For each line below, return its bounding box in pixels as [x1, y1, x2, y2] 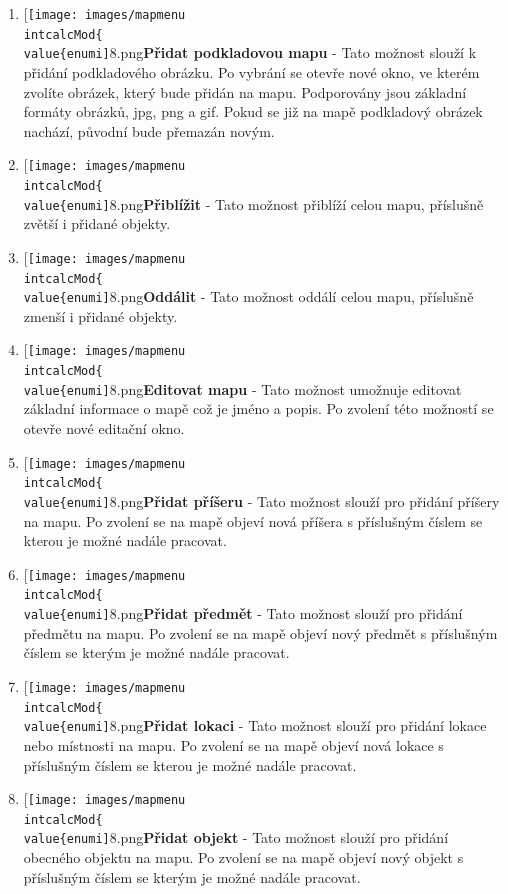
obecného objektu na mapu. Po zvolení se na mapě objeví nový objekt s [23, 847, 464, 868]
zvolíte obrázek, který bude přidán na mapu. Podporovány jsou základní [23, 81, 467, 102]
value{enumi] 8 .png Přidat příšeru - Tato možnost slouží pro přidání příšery [23, 490, 500, 511]
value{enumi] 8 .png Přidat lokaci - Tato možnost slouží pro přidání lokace [23, 715, 487, 736]
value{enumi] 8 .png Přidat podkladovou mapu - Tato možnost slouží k [23, 42, 477, 63]
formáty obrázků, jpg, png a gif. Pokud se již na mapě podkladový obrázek [23, 101, 483, 122]
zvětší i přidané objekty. [23, 213, 171, 234]
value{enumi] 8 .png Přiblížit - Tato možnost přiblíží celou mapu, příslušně [23, 193, 484, 214]
